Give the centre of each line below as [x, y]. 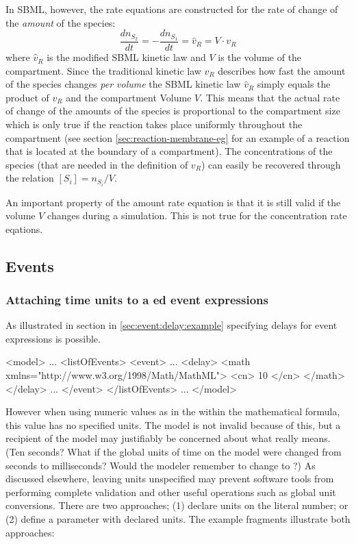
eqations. [24, 228]
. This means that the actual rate [270, 97]
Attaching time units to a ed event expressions [137, 299]
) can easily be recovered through [271, 164]
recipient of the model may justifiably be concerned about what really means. [168, 438]
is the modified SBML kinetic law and [126, 57]
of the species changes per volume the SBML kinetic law [123, 84]
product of [27, 97]
